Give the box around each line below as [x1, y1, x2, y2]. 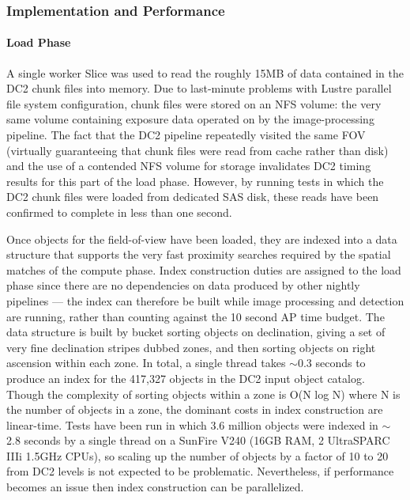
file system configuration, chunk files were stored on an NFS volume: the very [6, 95, 382, 112]
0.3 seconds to [297, 354, 366, 371]
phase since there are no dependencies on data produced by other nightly [6, 277, 360, 294]
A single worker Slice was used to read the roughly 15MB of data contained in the [6, 64, 404, 81]
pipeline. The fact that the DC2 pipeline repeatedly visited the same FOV [6, 127, 366, 143]
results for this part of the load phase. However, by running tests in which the [6, 172, 384, 189]
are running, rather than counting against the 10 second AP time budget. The [6, 308, 385, 324]
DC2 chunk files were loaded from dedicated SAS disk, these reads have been [6, 188, 379, 205]
